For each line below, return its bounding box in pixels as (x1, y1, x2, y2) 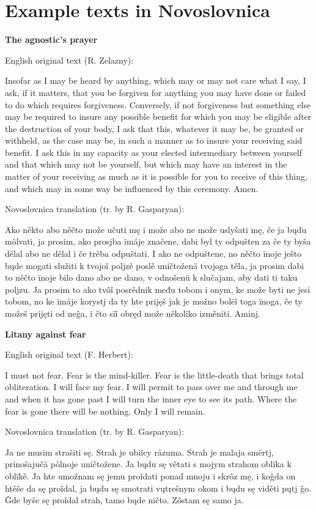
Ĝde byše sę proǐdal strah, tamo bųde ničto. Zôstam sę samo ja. (5, 493, 244, 506)
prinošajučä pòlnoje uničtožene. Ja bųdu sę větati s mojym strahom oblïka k (5, 457, 292, 470)
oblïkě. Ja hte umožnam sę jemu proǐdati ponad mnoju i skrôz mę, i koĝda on (5, 469, 296, 482)
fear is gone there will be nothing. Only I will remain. (5, 404, 205, 417)
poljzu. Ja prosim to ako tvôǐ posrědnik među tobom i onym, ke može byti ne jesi (5, 283, 310, 295)
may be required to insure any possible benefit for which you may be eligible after (5, 110, 312, 123)
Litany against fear (5, 327, 86, 340)
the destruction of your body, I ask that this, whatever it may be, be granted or (5, 122, 304, 135)
